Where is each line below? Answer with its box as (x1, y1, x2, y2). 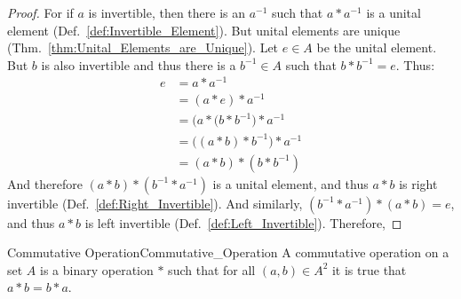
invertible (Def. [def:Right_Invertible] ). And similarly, (7, 193, 303, 212)
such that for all (168, 260, 256, 279)
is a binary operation (40, 260, 154, 279)
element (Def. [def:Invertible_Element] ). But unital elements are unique (7, 20, 401, 39)
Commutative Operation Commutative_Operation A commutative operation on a (7, 243, 449, 262)
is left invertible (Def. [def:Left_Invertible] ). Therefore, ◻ (84, 213, 402, 232)
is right (399, 174, 438, 193)
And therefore (7, 174, 83, 193)
